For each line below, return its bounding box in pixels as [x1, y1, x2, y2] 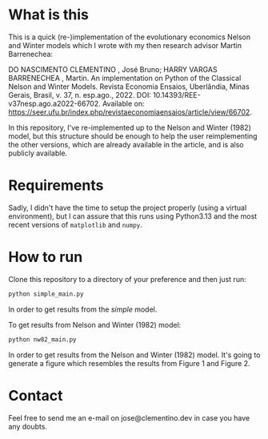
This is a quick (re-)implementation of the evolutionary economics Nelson [8, 32, 250, 42]
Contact [8, 386, 63, 405]
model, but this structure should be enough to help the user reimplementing [8, 131, 258, 141]
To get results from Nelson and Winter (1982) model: [8, 320, 182, 329]
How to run [8, 248, 83, 266]
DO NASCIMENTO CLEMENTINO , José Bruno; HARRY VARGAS [8, 64, 218, 74]
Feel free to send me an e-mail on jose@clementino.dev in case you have [8, 413, 250, 422]
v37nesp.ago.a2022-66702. [8, 99, 102, 108]
